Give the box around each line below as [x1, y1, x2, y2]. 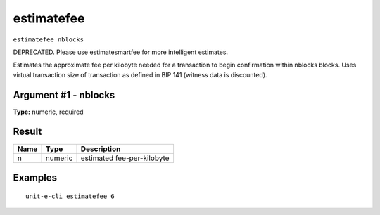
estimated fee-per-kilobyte [80, 153, 170, 163]
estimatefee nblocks [13, 35, 84, 44]
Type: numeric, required [13, 107, 84, 116]
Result [13, 126, 42, 138]
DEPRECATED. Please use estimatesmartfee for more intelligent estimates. [13, 48, 229, 56]
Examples [13, 171, 58, 183]
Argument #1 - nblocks [13, 89, 115, 101]
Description [80, 144, 121, 154]
